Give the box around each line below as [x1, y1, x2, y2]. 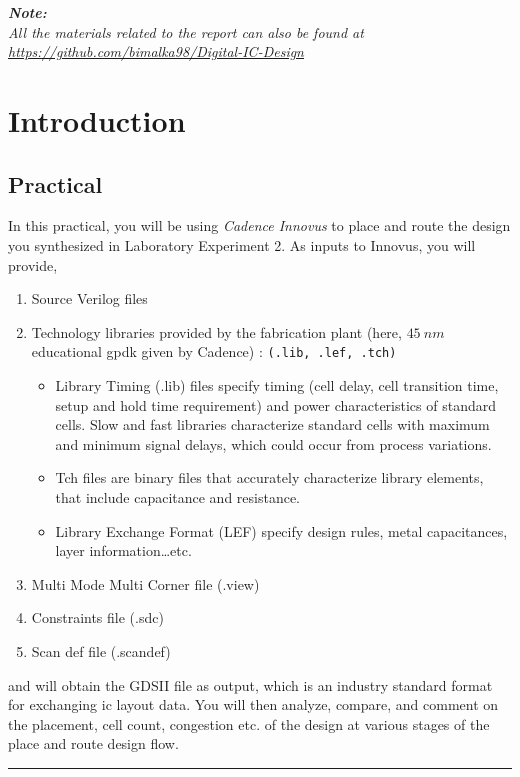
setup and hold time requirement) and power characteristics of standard [55, 394, 496, 415]
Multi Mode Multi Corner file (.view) [31, 573, 260, 594]
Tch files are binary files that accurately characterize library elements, [55, 467, 484, 488]
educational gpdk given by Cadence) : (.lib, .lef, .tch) [31, 341, 397, 362]
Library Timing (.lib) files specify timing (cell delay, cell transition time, [55, 374, 499, 395]
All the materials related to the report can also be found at [8, 21, 364, 42]
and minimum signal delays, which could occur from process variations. [55, 433, 492, 454]
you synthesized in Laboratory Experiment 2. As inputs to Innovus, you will [8, 234, 476, 255]
